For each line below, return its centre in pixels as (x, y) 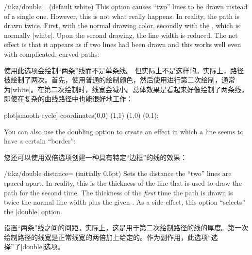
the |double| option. (33, 211)
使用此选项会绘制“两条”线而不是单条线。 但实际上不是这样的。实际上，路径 (124, 70)
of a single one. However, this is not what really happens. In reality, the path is (122, 16)
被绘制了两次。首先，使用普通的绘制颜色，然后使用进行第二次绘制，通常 (119, 80)
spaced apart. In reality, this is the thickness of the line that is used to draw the (123, 183)
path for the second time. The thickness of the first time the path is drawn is (118, 192)
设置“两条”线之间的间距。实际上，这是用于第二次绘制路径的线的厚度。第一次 (126, 228)
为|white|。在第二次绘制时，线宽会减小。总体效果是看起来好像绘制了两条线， (126, 89)
